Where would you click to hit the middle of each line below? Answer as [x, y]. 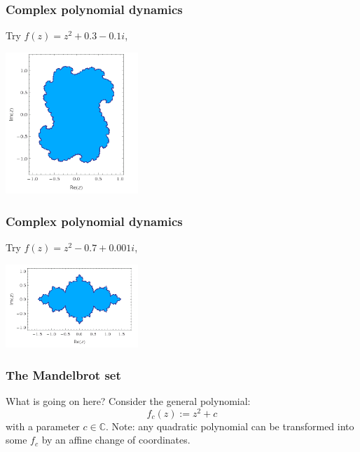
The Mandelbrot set [63, 374]
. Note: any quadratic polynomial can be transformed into [230, 426]
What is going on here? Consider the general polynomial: [128, 400]
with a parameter [43, 426]
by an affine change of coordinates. [116, 440]
